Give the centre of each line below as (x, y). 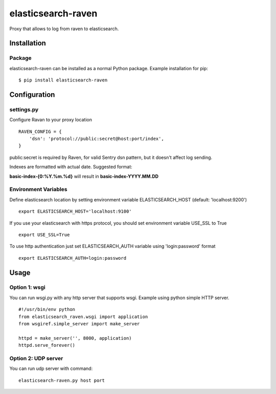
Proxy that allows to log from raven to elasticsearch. (64, 29)
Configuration (32, 95)
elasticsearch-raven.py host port (62, 380)
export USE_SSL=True (44, 235)
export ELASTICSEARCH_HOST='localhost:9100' (75, 212)
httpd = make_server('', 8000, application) (75, 338)
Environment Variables (38, 190)
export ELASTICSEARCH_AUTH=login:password (73, 258)
